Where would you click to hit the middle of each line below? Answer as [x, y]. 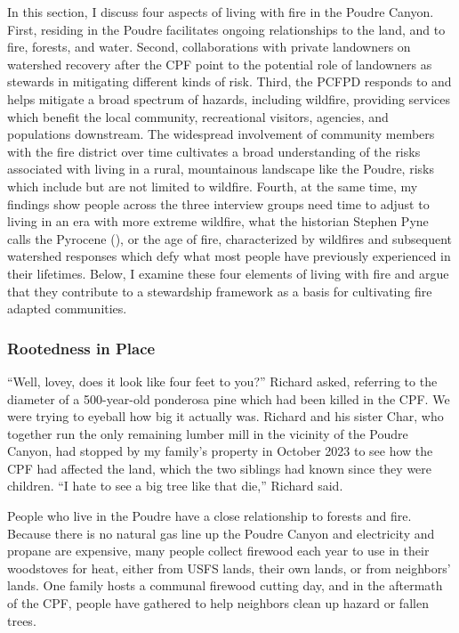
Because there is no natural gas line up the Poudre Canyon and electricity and [221, 533]
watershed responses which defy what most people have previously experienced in [229, 256]
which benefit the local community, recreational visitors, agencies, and [198, 116]
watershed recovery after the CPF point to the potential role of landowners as [220, 64]
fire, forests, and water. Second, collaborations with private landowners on [209, 47]
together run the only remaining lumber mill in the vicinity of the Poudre [208, 433]
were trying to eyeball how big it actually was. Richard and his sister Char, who [225, 416]
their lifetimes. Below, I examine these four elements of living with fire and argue [228, 273]
